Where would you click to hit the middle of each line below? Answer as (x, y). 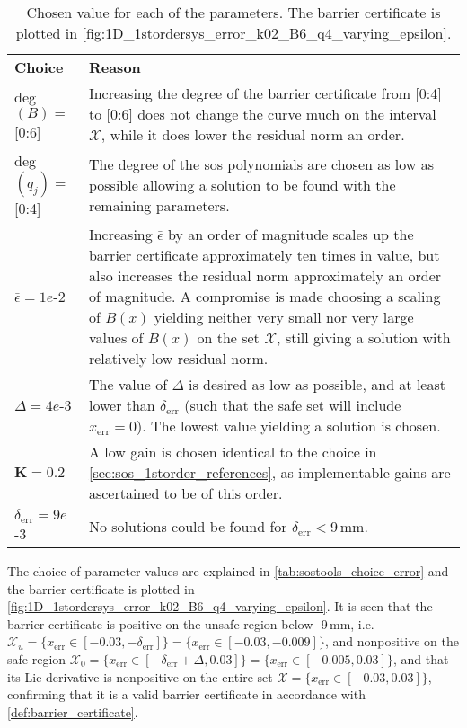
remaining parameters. (159, 205)
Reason (115, 67)
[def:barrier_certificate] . (73, 711)
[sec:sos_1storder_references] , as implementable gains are (269, 472)
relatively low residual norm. (178, 358)
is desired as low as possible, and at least (317, 384)
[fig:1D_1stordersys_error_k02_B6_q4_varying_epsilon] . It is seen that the (220, 606)
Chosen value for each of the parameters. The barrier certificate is (233, 12)
